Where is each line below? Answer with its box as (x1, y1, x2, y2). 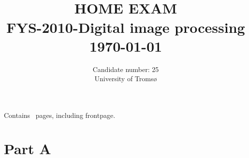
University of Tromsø (94, 73, 157, 84)
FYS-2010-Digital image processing (6, 17, 245, 37)
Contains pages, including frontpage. (4, 110, 116, 120)
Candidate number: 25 (92, 64, 159, 74)
